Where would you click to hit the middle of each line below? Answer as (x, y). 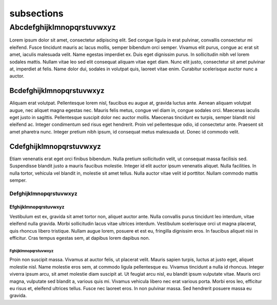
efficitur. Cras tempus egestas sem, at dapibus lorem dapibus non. (80, 238)
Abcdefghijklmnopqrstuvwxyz (63, 27)
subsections (36, 13)
